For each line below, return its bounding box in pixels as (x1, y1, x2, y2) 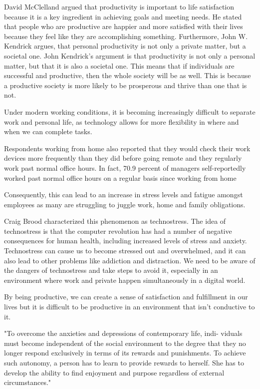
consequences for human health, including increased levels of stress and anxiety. (4, 235, 247, 246)
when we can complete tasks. (4, 126, 92, 137)
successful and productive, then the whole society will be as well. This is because (4, 70, 251, 81)
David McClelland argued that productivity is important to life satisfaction (4, 2, 235, 12)
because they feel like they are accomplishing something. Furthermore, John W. (4, 31, 248, 41)
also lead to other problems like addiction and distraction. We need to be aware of (4, 255, 256, 265)
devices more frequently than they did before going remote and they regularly (4, 153, 242, 163)
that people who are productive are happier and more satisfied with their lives (4, 21, 243, 32)
